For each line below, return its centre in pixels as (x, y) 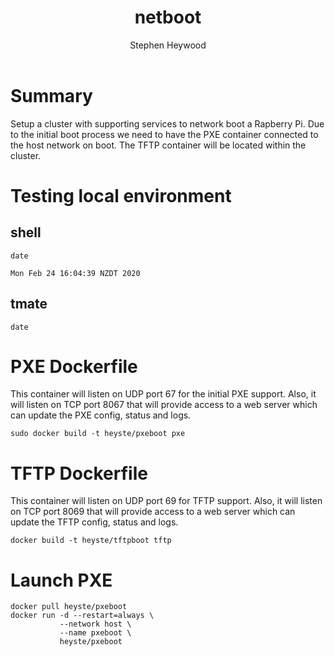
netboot (168, 17)
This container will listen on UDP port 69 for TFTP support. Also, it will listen (166, 501)
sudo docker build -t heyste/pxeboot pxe (98, 434)
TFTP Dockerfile (79, 473)
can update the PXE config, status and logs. (101, 415)
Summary (51, 95)
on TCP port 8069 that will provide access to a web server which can (153, 512)
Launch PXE (61, 580)
